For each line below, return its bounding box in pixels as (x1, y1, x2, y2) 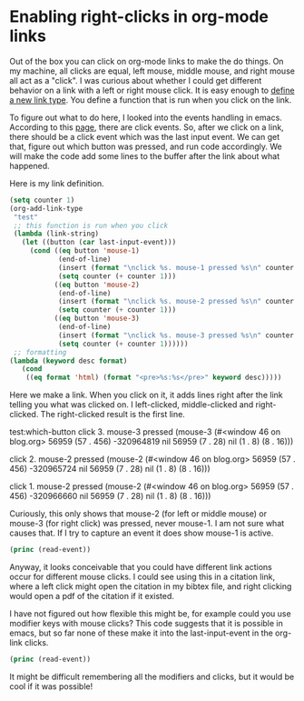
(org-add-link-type (9, 204, 83, 213)
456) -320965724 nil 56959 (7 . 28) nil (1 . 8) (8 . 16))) (9, 464, 211, 475)
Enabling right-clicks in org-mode (9, 6, 270, 27)
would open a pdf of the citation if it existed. (9, 591, 175, 602)
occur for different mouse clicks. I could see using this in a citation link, (9, 571, 276, 583)
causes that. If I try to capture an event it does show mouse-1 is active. (9, 527, 274, 538)
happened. (9, 160, 50, 171)
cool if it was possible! (9, 680, 93, 692)
